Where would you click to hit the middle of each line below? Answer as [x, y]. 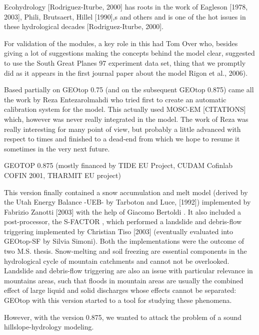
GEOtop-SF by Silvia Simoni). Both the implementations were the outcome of [124, 241]
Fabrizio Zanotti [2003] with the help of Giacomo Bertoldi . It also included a [122, 211]
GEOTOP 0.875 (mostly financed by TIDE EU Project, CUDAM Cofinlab [118, 165]
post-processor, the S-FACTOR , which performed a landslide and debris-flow [123, 221]
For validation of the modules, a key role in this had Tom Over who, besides [121, 43]
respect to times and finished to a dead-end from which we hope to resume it [122, 139]
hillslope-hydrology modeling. [49, 327]
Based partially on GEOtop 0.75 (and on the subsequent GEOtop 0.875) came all [129, 90]
